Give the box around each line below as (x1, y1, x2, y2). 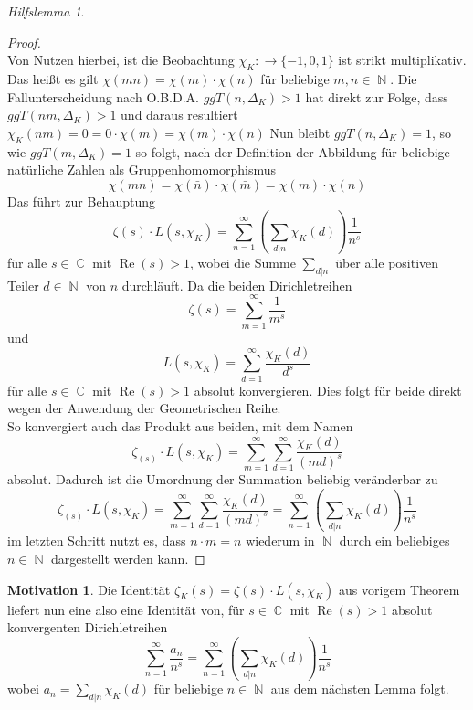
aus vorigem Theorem (339, 579, 460, 599)
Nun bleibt (269, 122, 331, 142)
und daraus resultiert (121, 105, 238, 124)
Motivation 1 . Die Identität (7, 579, 171, 599)
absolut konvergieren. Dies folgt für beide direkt (194, 380, 462, 399)
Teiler (7, 275, 39, 294)
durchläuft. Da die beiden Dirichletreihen (121, 275, 352, 294)
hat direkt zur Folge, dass (305, 87, 448, 106)
